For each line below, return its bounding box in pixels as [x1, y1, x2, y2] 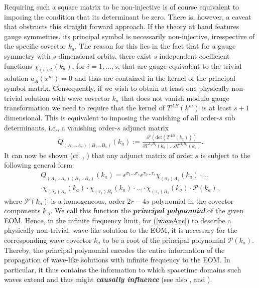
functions [4, 60, 32, 71]
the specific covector [4, 41, 66, 51]
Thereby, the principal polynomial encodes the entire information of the [4, 244, 225, 255]
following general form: [4, 160, 74, 170]
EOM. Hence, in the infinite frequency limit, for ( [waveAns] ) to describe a [4, 215, 231, 225]
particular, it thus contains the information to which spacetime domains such [4, 264, 241, 274]
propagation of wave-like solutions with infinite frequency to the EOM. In [4, 254, 230, 265]
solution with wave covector [25, 92, 110, 103]
